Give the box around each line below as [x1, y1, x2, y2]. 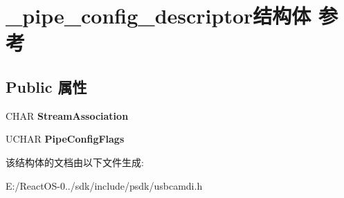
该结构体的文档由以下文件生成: [6, 154, 144, 169]
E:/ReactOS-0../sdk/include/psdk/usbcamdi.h [6, 178, 203, 192]
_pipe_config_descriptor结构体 [6, 1, 311, 30]
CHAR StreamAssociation [6, 108, 129, 123]
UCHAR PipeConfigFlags [6, 132, 125, 146]
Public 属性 [6, 75, 87, 97]
